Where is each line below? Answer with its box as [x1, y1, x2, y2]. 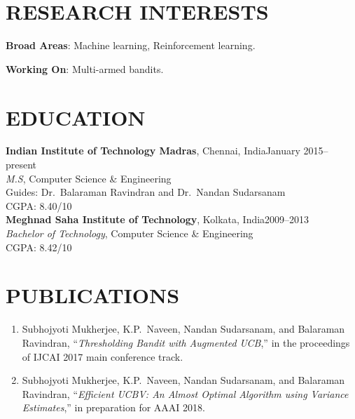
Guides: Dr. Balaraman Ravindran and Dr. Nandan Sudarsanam [6, 185, 286, 199]
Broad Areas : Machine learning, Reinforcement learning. [6, 38, 256, 53]
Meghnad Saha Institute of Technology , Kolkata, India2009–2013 [6, 212, 309, 227]
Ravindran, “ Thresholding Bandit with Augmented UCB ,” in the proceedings [22, 335, 350, 350]
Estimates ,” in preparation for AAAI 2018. [22, 400, 205, 415]
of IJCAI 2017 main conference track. [22, 349, 183, 364]
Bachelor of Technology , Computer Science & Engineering [6, 226, 253, 240]
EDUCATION [6, 102, 146, 131]
